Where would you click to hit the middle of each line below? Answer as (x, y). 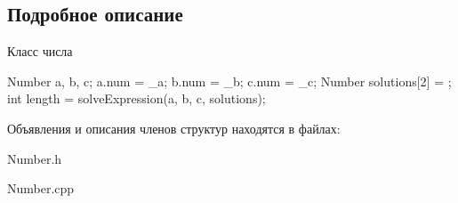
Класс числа (40, 51)
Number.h (35, 158)
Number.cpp (41, 188)
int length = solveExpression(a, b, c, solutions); (137, 98)
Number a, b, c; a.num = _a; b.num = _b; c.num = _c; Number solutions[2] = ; (229, 81)
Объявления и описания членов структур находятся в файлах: (174, 128)
